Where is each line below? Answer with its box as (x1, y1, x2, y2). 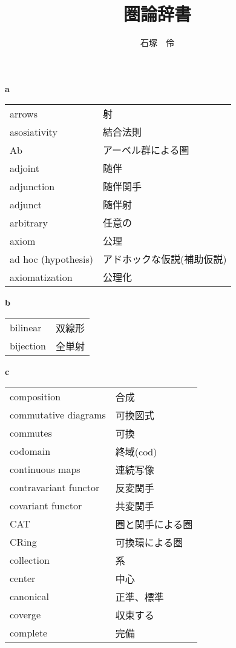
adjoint (10, 160, 39, 175)
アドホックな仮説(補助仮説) (102, 252, 227, 266)
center (10, 571, 36, 585)
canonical (10, 589, 49, 603)
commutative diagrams (10, 408, 106, 422)
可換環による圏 (115, 535, 183, 549)
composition (10, 389, 61, 403)
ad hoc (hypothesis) (10, 251, 93, 266)
